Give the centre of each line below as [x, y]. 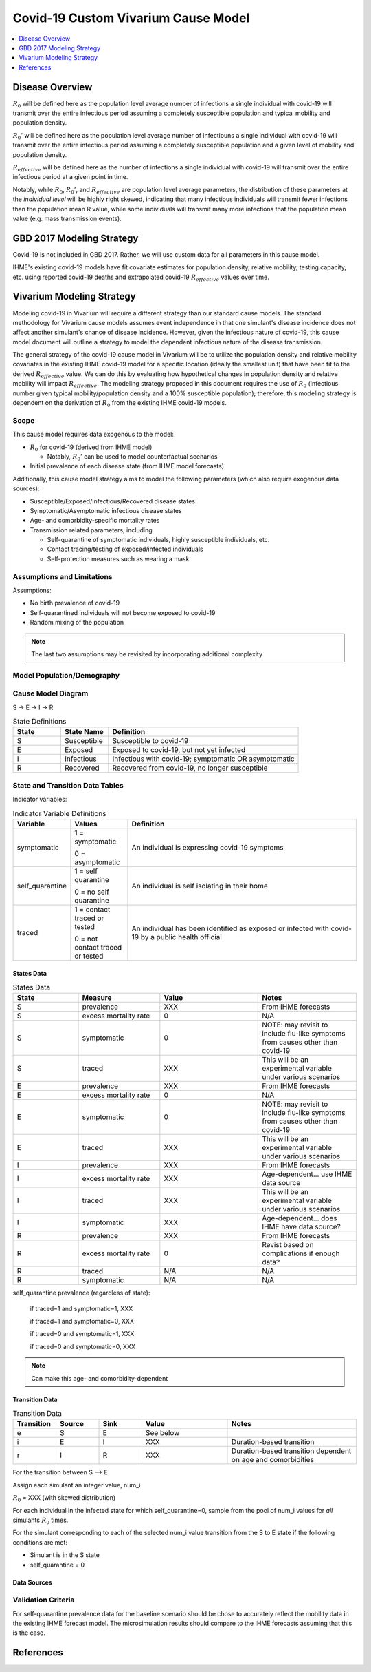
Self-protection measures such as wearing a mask [118, 558]
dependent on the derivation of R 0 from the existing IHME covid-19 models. [120, 404]
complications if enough [301, 1253]
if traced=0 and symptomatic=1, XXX [82, 1334]
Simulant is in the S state [65, 1555]
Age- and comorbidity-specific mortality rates [95, 521]
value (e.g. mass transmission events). [67, 218]
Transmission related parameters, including [91, 530]
